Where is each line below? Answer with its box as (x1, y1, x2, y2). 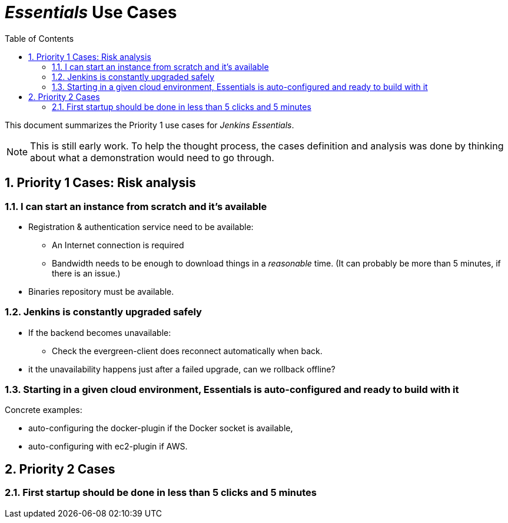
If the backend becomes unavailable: (28, 327, 171, 338)
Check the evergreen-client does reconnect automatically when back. (52, 345, 323, 356)
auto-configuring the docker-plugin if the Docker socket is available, (28, 423, 293, 434)
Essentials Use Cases (5, 2, 177, 22)
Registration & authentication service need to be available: (28, 221, 254, 232)
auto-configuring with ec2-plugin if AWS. (28, 441, 188, 452)
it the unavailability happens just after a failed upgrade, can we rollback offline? (28, 364, 336, 374)
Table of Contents (5, 33, 74, 44)
